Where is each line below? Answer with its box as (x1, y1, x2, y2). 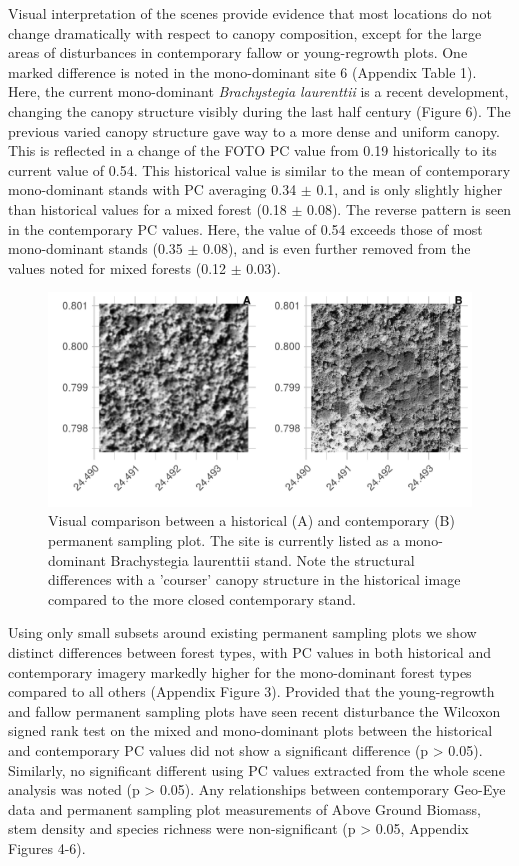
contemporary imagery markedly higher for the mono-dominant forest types (8, 661, 472, 682)
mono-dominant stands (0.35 (8, 238, 183, 259)
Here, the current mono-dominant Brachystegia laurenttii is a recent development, (8, 81, 509, 102)
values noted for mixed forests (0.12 (8, 257, 227, 278)
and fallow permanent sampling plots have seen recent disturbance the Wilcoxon (8, 700, 501, 721)
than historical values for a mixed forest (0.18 (8, 198, 287, 219)
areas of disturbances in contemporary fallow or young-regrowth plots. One (8, 42, 468, 63)
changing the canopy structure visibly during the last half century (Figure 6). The (8, 100, 511, 121)
